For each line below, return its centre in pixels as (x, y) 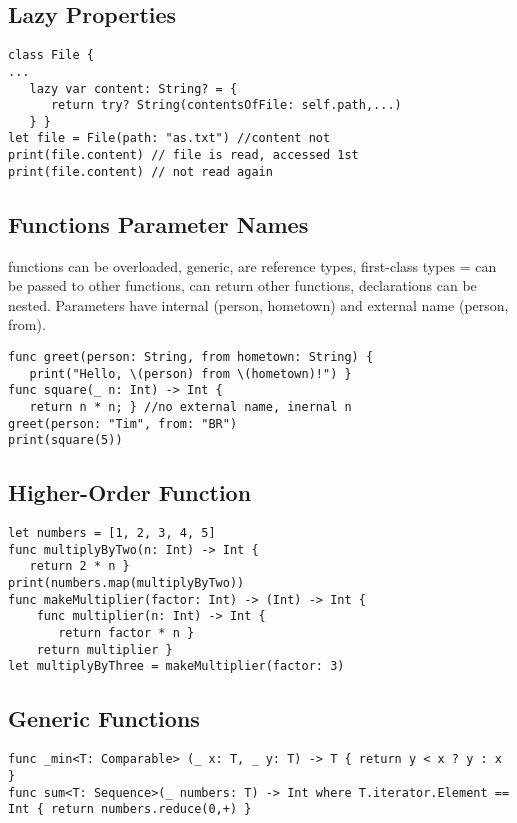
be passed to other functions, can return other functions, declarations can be (242, 285)
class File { (51, 55)
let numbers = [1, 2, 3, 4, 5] (112, 533)
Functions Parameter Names (158, 223)
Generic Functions (104, 718)
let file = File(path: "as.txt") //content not (169, 138)
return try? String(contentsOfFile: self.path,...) (226, 105)
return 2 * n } (79, 566)
